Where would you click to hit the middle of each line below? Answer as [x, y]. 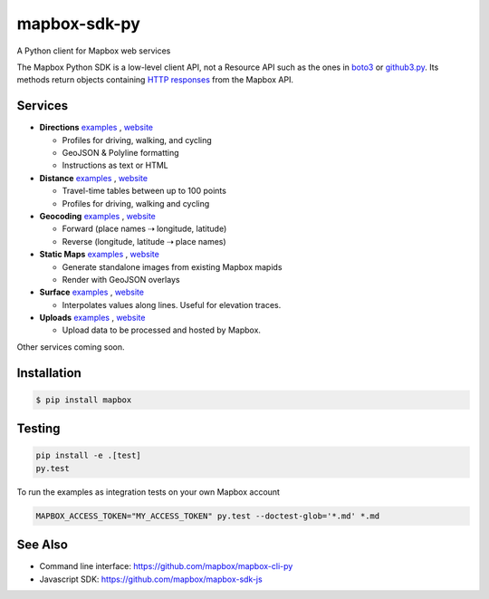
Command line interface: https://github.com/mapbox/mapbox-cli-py [166, 566]
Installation [49, 373]
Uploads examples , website [92, 318]
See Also [42, 545]
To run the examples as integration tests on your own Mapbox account [149, 492]
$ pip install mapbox [84, 400]
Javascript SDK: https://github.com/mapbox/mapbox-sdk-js [151, 579]
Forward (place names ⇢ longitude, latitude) [144, 229]
